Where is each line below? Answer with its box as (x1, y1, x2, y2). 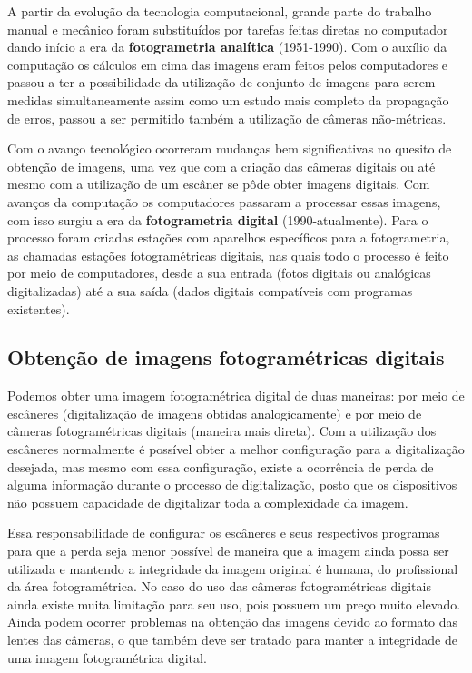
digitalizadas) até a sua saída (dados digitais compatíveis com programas (7, 281, 413, 300)
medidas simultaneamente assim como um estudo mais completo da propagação (7, 90, 449, 109)
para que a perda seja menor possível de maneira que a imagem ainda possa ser (7, 541, 449, 560)
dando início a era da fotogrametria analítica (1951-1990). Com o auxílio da (7, 37, 447, 56)
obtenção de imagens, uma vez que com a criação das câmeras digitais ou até (7, 156, 436, 175)
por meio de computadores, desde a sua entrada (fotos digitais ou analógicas (7, 263, 431, 282)
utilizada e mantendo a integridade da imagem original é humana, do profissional (7, 559, 458, 578)
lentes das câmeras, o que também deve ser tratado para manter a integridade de (7, 630, 457, 649)
